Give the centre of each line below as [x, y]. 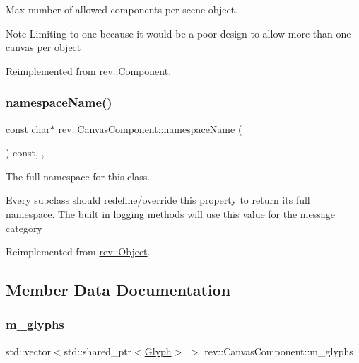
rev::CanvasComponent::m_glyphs [279, 351]
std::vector [28, 351]
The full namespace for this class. [78, 176]
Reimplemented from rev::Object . [78, 252]
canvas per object [43, 47]
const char [28, 128]
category [24, 227]
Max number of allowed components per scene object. [122, 9]
